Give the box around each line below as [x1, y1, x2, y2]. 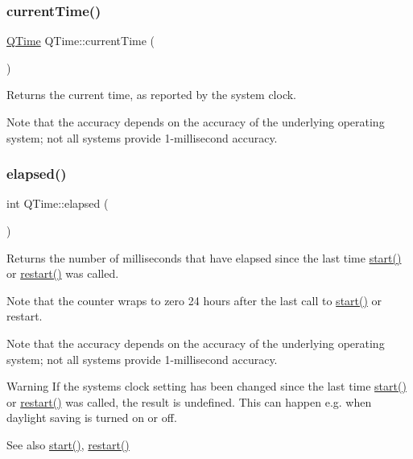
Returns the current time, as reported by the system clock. [6, 86, 296, 103]
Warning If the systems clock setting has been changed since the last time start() [6, 378, 407, 395]
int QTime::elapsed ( [6, 195, 109, 212]
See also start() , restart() [6, 436, 130, 453]
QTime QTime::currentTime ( [6, 32, 155, 49]
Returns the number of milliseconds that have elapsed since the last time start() [6, 249, 402, 266]
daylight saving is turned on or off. [6, 409, 177, 426]
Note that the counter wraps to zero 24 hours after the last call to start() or [6, 292, 382, 308]
